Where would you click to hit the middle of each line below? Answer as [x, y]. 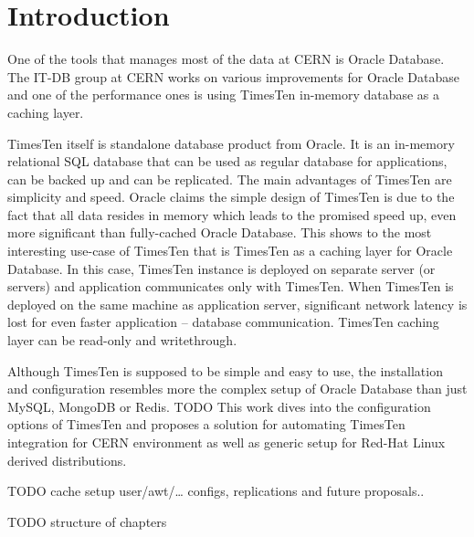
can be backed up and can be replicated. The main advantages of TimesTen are [230, 179]
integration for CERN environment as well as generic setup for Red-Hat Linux [226, 442]
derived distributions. [67, 460]
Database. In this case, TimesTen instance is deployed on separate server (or [221, 268]
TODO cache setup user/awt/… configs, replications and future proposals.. [216, 491]
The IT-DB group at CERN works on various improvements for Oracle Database [233, 76]
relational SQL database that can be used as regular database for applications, [227, 161]
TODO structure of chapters [87, 521]
